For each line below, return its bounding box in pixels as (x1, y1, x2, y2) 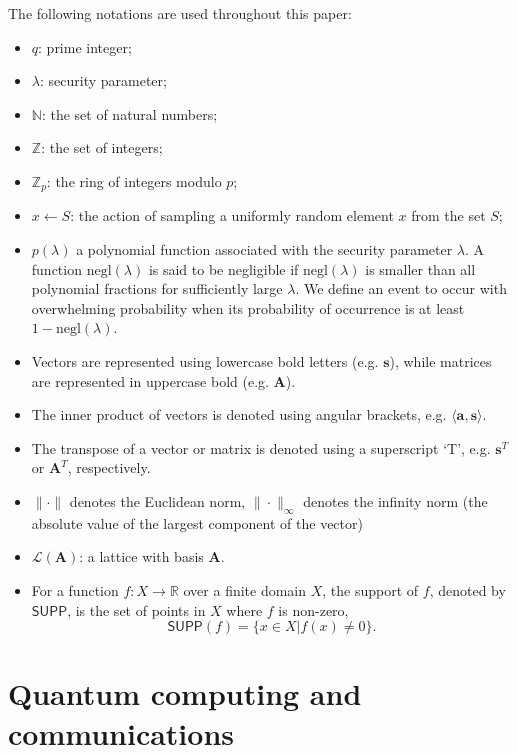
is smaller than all (365, 258, 476, 279)
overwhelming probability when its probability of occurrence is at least (31, 297, 465, 318)
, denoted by (429, 579, 506, 600)
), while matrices (389, 350, 492, 371)
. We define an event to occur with (295, 278, 507, 299)
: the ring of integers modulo (46, 170, 222, 191)
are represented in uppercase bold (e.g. (31, 370, 269, 391)
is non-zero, (278, 599, 349, 620)
